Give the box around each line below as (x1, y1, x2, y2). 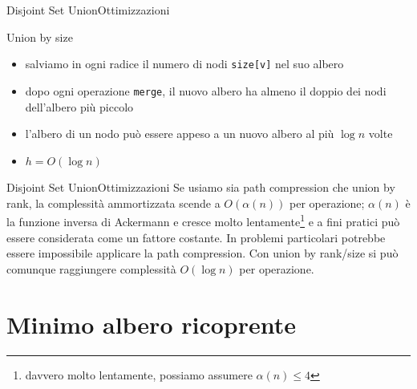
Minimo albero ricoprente (6, 307, 297, 340)
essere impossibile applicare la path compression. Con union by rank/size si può (6, 245, 399, 261)
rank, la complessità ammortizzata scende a (6, 194, 221, 211)
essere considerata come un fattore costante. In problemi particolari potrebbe (6, 229, 386, 245)
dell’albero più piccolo (25, 98, 134, 115)
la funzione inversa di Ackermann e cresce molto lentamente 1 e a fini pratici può (6, 211, 400, 230)
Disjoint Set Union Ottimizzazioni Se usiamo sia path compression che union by (6, 179, 395, 196)
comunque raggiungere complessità (6, 260, 176, 277)
